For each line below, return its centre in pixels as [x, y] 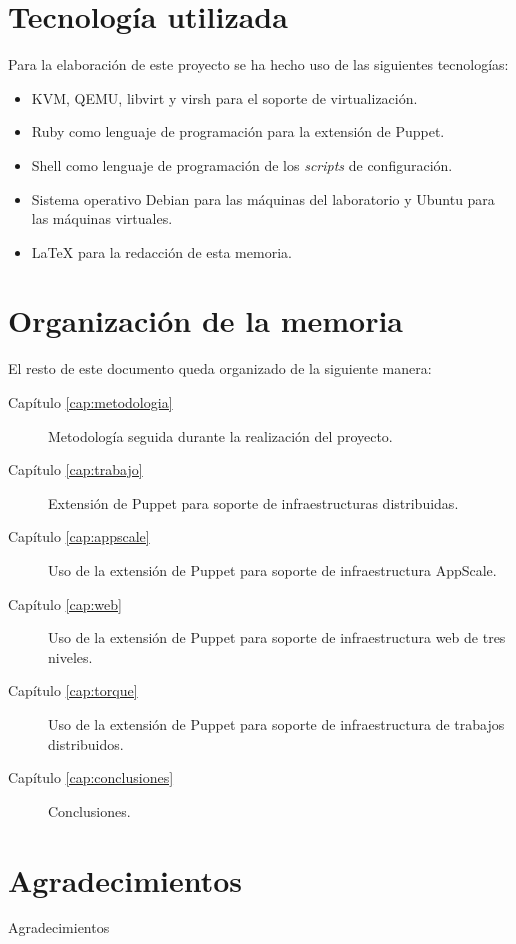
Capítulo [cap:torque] [73, 690]
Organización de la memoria [205, 320]
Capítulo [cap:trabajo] [75, 469]
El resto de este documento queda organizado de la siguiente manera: [220, 368]
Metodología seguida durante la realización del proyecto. [220, 435]
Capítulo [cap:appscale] [79, 536]
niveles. [70, 656]
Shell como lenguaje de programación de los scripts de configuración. [242, 164]
